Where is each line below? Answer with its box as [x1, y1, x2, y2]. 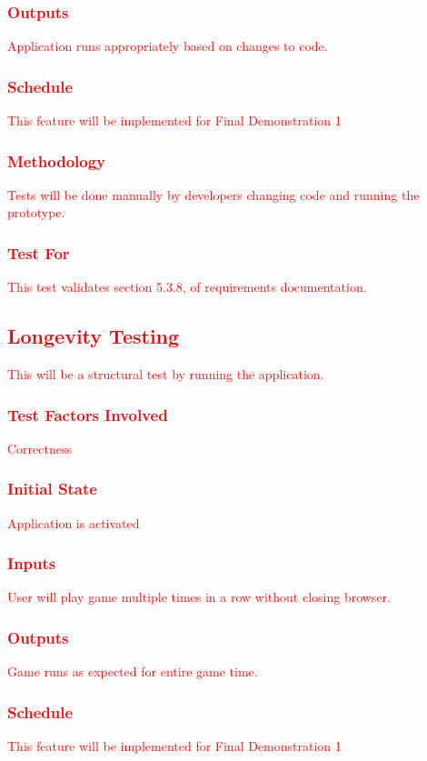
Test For [7, 241, 70, 264]
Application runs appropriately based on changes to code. [7, 36, 328, 55]
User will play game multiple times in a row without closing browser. [7, 587, 391, 606]
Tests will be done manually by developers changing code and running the [7, 185, 420, 204]
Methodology [7, 149, 106, 172]
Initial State [7, 477, 97, 500]
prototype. [7, 203, 65, 222]
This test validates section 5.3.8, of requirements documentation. [7, 277, 367, 296]
